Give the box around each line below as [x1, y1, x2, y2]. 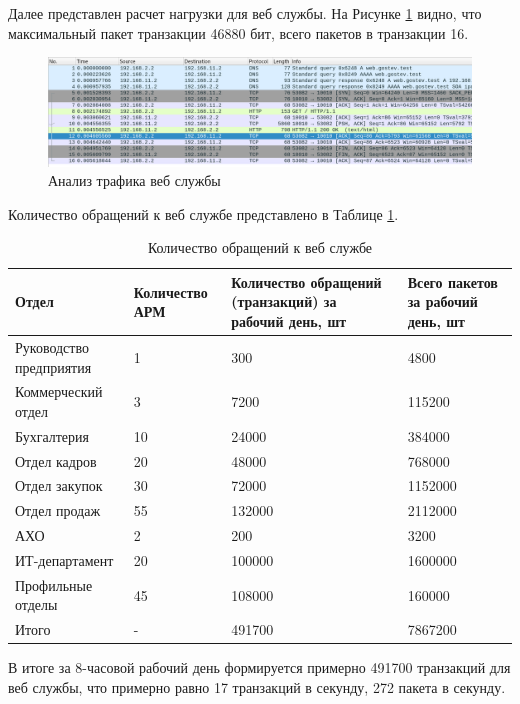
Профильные [15, 574, 93, 595]
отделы [15, 594, 58, 615]
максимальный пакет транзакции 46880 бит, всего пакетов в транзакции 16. [8, 22, 469, 43]
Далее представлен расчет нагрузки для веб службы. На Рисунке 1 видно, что [8, 3, 482, 23]
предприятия [15, 356, 92, 377]
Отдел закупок [15, 475, 103, 496]
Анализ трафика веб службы [48, 170, 221, 191]
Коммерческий [15, 381, 103, 402]
